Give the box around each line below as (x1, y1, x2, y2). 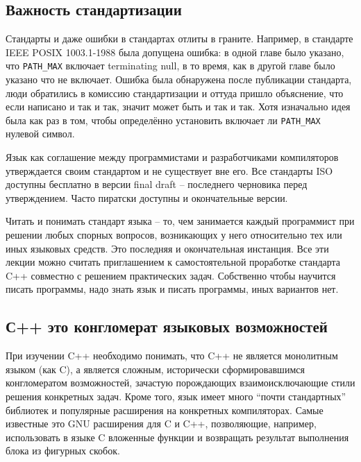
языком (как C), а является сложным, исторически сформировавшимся (6, 361, 305, 376)
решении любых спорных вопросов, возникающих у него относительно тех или (6, 228, 342, 242)
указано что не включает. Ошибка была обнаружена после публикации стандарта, (6, 72, 352, 87)
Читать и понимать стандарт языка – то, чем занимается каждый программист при (6, 214, 355, 228)
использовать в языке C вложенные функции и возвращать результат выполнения (6, 429, 349, 444)
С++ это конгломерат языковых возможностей (6, 316, 328, 337)
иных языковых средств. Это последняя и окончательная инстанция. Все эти (6, 241, 329, 255)
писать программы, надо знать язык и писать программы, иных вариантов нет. (6, 282, 339, 296)
